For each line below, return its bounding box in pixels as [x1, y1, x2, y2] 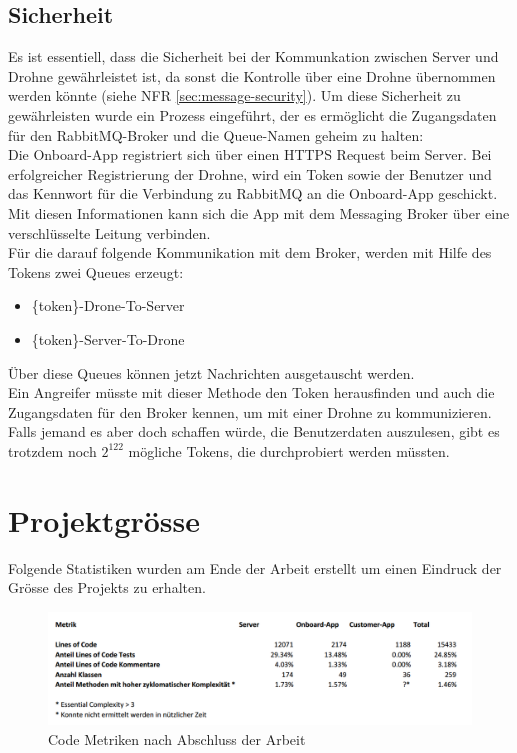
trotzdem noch [8, 440, 97, 461]
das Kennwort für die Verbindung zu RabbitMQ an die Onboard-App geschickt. [8, 183, 498, 204]
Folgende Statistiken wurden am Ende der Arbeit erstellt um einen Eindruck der [8, 557, 502, 578]
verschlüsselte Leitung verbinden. [8, 222, 211, 243]
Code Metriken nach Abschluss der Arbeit [48, 728, 306, 749]
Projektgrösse [8, 499, 201, 540]
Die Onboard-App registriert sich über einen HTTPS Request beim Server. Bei [8, 144, 492, 165]
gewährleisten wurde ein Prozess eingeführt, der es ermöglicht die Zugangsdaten [8, 104, 497, 125]
